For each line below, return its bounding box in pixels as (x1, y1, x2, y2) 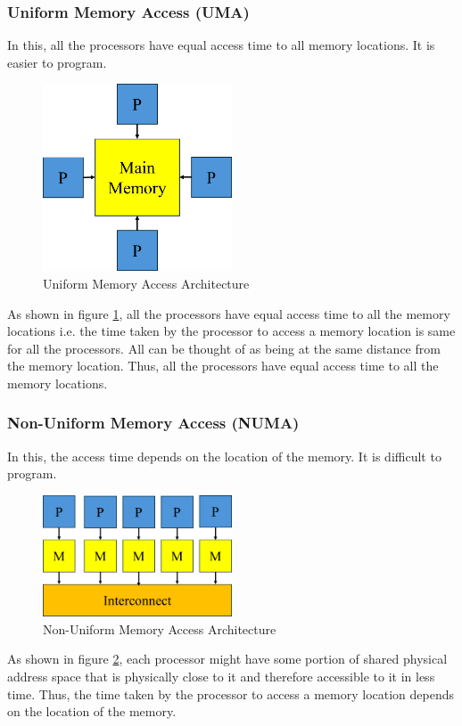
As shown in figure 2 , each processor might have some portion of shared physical (7, 649, 448, 668)
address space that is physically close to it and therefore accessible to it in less (7, 666, 435, 685)
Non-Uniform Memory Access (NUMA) (7, 412, 300, 434)
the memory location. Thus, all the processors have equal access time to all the (7, 356, 439, 375)
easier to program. (7, 53, 107, 71)
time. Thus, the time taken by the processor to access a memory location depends (7, 684, 455, 703)
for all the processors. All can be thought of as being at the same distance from (7, 339, 441, 357)
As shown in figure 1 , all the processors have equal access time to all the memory (7, 304, 450, 322)
